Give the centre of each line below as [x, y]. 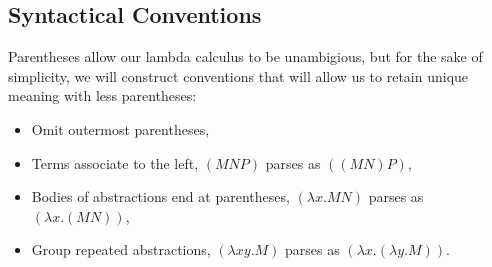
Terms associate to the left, [115, 162]
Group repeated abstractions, [121, 249]
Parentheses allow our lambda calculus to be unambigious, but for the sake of [245, 56]
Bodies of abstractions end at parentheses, [160, 196]
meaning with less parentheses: [102, 95]
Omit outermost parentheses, [120, 128]
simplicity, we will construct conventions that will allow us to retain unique [238, 75]
